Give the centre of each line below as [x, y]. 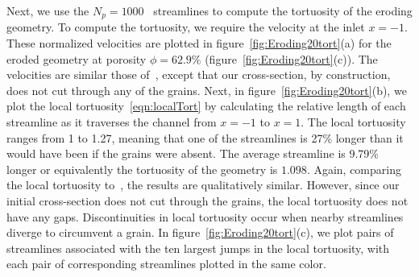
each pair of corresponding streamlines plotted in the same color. [166, 264]
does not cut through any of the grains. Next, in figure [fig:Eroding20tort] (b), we [207, 90]
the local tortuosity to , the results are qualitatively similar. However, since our [203, 185]
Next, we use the [48, 10]
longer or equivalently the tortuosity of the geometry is [142, 169]
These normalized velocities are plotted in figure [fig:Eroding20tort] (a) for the [199, 43]
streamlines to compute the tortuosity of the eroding [283, 10]
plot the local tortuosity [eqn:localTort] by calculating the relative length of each [206, 106]
